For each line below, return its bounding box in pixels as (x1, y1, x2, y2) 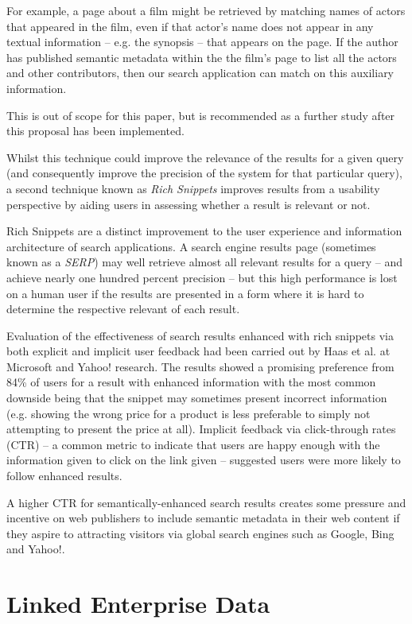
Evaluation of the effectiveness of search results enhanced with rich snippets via (6, 327, 394, 343)
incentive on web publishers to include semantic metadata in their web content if (6, 510, 400, 526)
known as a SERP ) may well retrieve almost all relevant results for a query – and (6, 254, 403, 270)
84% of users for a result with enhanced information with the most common (6, 374, 376, 390)
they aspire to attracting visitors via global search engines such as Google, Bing (6, 525, 395, 541)
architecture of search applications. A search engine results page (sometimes (6, 238, 376, 254)
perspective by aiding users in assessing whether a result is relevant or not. (6, 196, 371, 212)
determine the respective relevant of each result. (6, 300, 240, 317)
